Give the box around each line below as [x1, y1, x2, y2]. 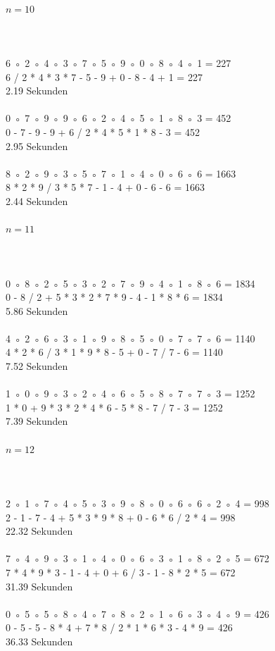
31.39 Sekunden [6, 578, 73, 593]
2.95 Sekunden [6, 138, 68, 153]
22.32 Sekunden [6, 523, 73, 538]
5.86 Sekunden [6, 303, 68, 318]
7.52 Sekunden [6, 359, 68, 373]
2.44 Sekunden [6, 193, 68, 208]
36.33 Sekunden [6, 633, 73, 648]
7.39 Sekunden [6, 414, 68, 428]
